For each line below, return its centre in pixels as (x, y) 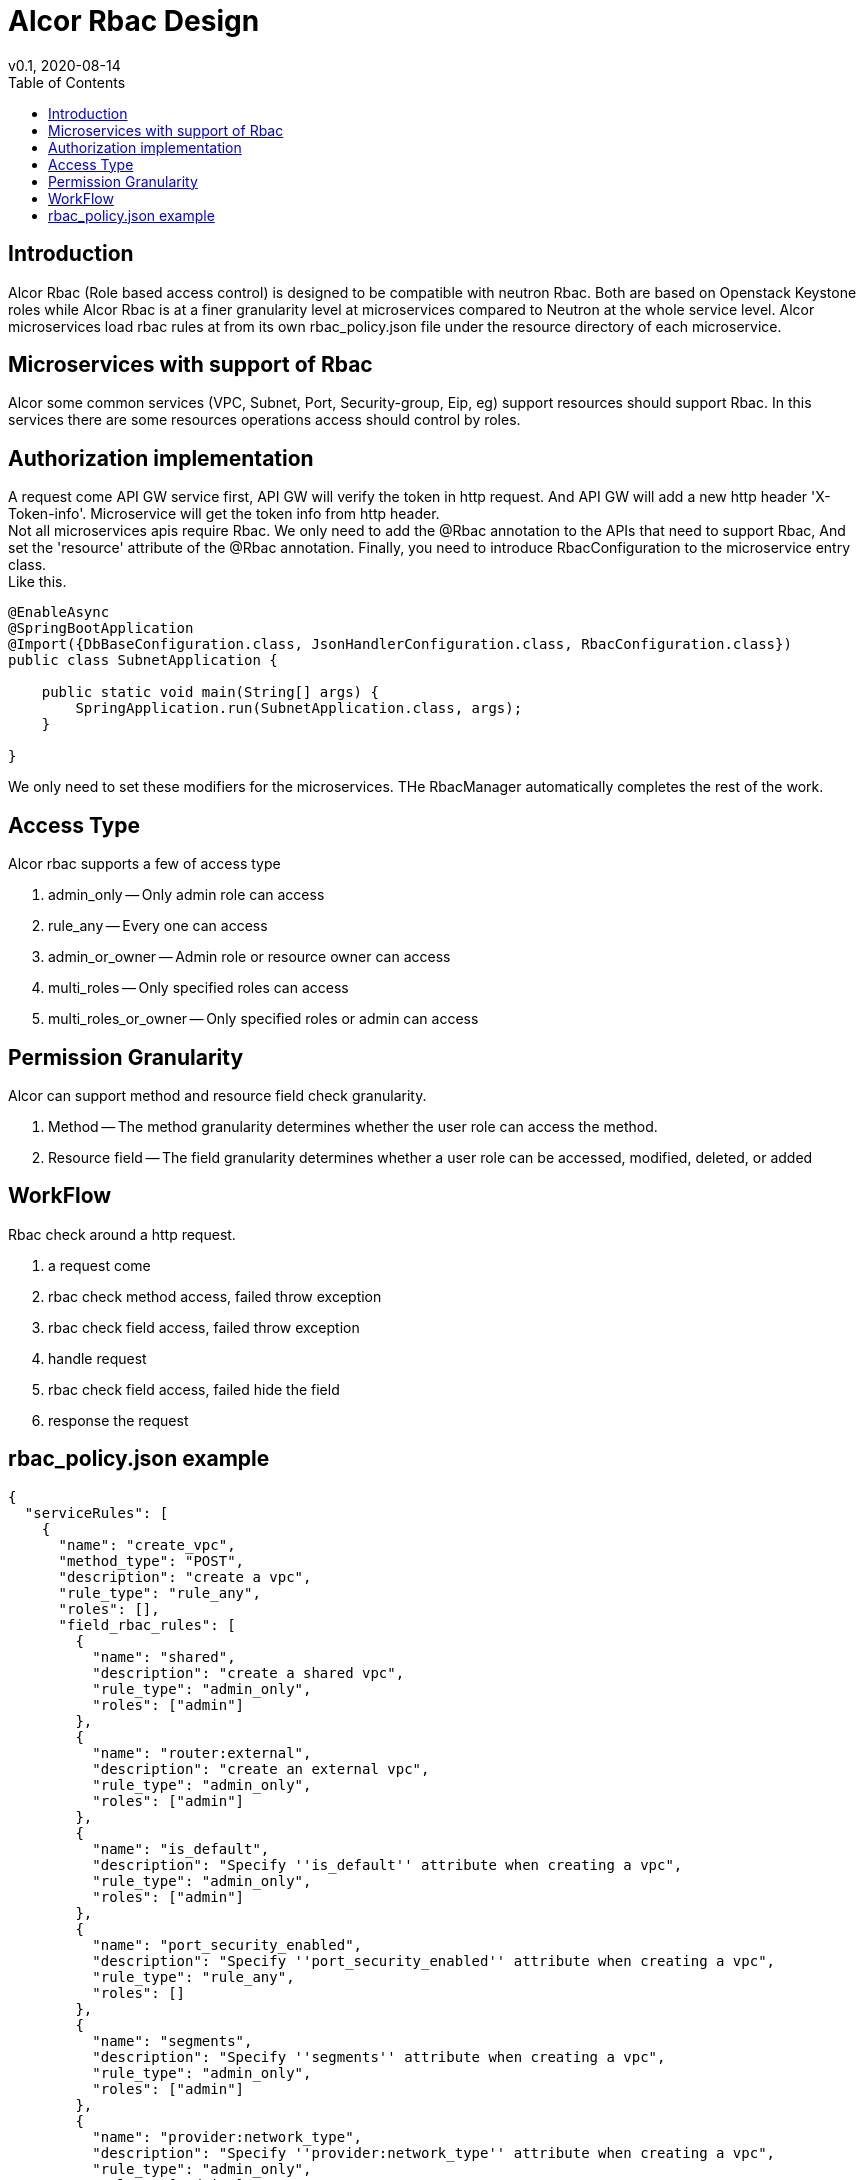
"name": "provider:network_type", (227, 2136)
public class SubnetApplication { (143, 660)
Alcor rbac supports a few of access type (144, 864)
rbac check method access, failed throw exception (215, 1296)
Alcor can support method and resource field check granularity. (217, 1095)
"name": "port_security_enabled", (227, 1944)
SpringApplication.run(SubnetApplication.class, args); (299, 708)
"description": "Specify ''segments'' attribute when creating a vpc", (379, 2056)
